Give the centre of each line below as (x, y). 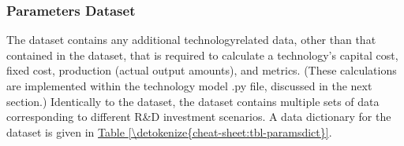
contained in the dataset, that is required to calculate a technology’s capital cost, (202, 55)
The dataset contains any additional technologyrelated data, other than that (191, 40)
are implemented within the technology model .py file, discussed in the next (189, 86)
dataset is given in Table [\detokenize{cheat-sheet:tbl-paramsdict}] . (169, 131)
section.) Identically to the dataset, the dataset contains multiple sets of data (193, 101)
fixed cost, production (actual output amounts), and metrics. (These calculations (202, 70)
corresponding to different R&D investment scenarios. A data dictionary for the (199, 117)
